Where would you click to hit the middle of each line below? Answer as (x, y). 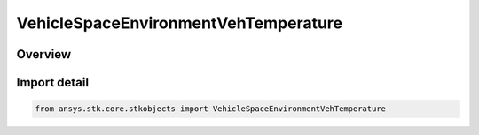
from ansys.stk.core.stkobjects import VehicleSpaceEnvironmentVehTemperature (210, 109)
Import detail (52, 82)
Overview (44, 54)
